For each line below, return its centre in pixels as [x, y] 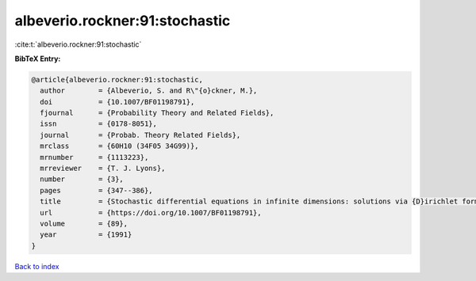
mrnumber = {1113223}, [94, 157]
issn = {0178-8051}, [99, 124]
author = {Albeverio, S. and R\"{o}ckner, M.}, [149, 91]
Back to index [37, 266]
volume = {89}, [84, 224]
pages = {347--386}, [97, 190]
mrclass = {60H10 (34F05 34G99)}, [119, 146]
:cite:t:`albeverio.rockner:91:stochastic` [78, 44]
